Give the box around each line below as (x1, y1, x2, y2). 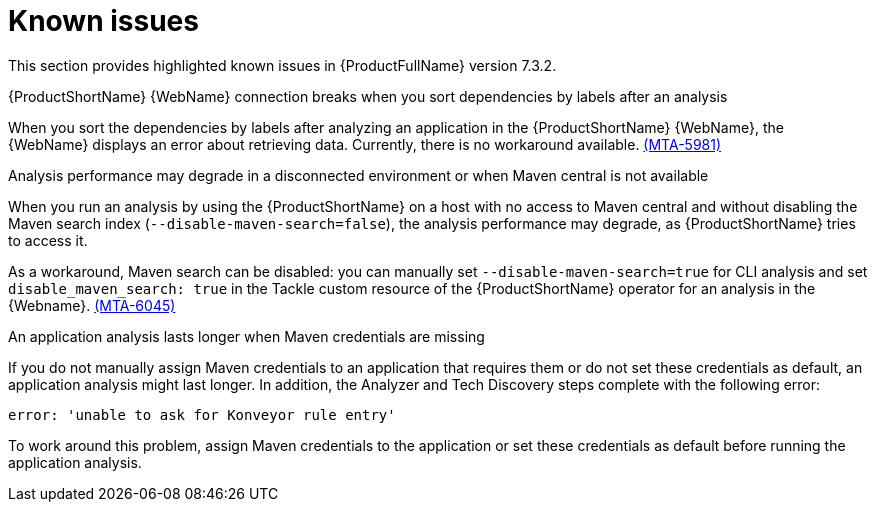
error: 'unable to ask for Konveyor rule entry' (8, 406, 396, 423)
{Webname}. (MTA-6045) (8, 296, 176, 314)
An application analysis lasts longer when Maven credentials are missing (8, 327, 485, 345)
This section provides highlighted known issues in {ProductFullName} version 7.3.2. (8, 56, 557, 74)
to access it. (8, 231, 88, 249)
